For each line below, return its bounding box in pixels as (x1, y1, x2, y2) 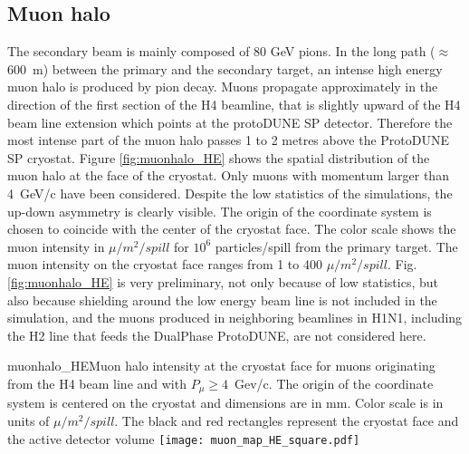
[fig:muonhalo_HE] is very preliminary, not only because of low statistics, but (7, 272, 438, 291)
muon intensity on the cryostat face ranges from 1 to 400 (7, 255, 322, 274)
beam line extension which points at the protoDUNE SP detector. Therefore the (7, 112, 453, 131)
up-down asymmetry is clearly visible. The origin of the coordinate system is (7, 201, 432, 220)
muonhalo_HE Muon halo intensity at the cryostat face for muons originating (7, 356, 435, 375)
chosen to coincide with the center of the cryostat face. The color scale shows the (7, 219, 456, 238)
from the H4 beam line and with (7, 373, 187, 392)
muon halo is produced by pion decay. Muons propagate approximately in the (7, 77, 438, 96)
